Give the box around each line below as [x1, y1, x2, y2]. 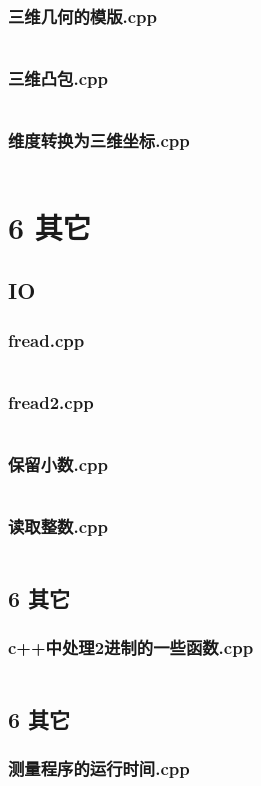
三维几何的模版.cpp [8, 3, 158, 28]
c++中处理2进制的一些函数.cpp [8, 635, 254, 660]
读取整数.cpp [8, 514, 108, 539]
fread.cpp [8, 327, 85, 352]
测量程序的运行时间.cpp [8, 756, 190, 781]
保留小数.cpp [8, 452, 108, 477]
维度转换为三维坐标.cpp [8, 128, 190, 153]
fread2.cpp [8, 389, 94, 414]
